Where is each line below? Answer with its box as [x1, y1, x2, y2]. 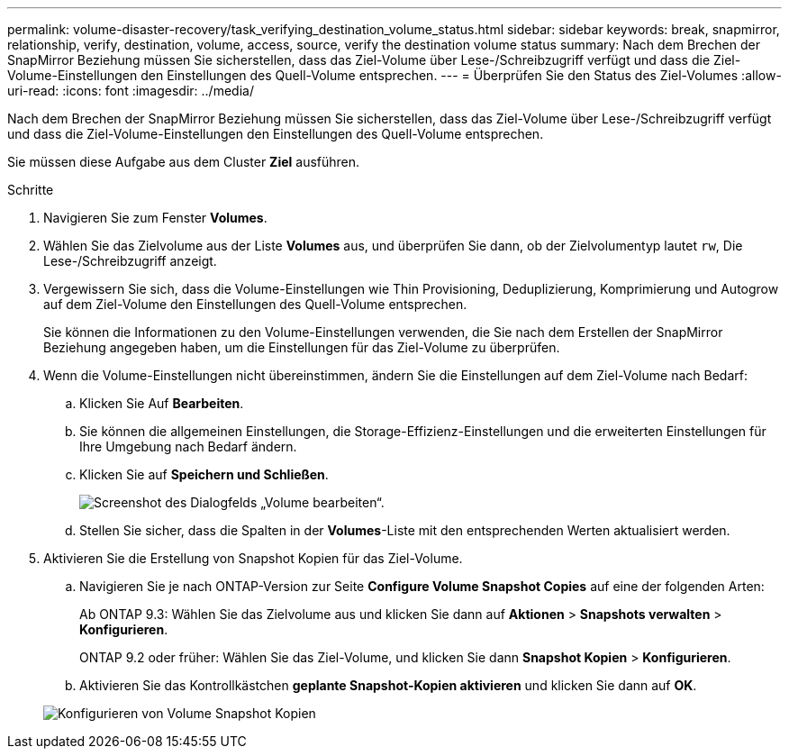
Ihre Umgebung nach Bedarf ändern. [79, 439, 297, 454]
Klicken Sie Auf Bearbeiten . [79, 396, 244, 411]
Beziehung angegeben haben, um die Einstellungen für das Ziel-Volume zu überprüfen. [43, 340, 560, 355]
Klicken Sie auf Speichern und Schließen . [79, 467, 329, 482]
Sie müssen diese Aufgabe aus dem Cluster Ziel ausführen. [7, 154, 360, 169]
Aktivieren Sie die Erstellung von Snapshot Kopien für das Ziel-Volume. [43, 551, 463, 566]
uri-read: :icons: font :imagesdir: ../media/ [7, 83, 254, 98]
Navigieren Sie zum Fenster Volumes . [43, 210, 268, 225]
